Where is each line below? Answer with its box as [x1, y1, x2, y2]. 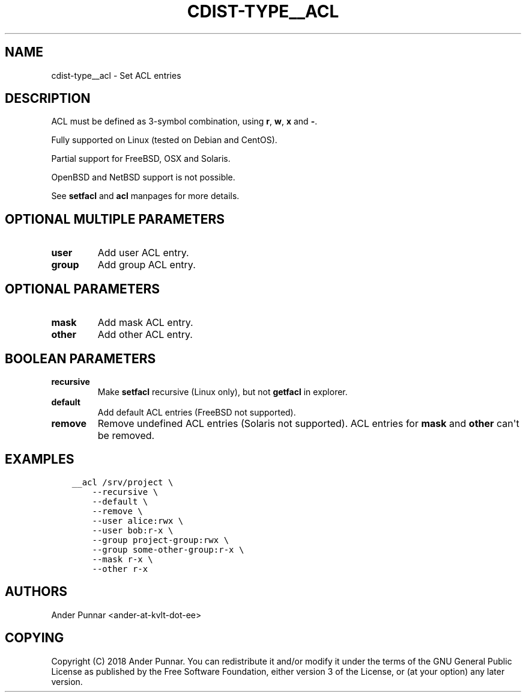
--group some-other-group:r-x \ [92, 544, 244, 554]
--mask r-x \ [92, 554, 153, 564]
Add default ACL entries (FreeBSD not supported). [97, 407, 296, 417]
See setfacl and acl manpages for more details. [51, 191, 240, 201]
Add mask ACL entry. [97, 316, 193, 329]
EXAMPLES [5, 452, 74, 467]
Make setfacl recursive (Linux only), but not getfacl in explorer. [97, 386, 348, 397]
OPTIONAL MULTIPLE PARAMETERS [5, 211, 225, 227]
